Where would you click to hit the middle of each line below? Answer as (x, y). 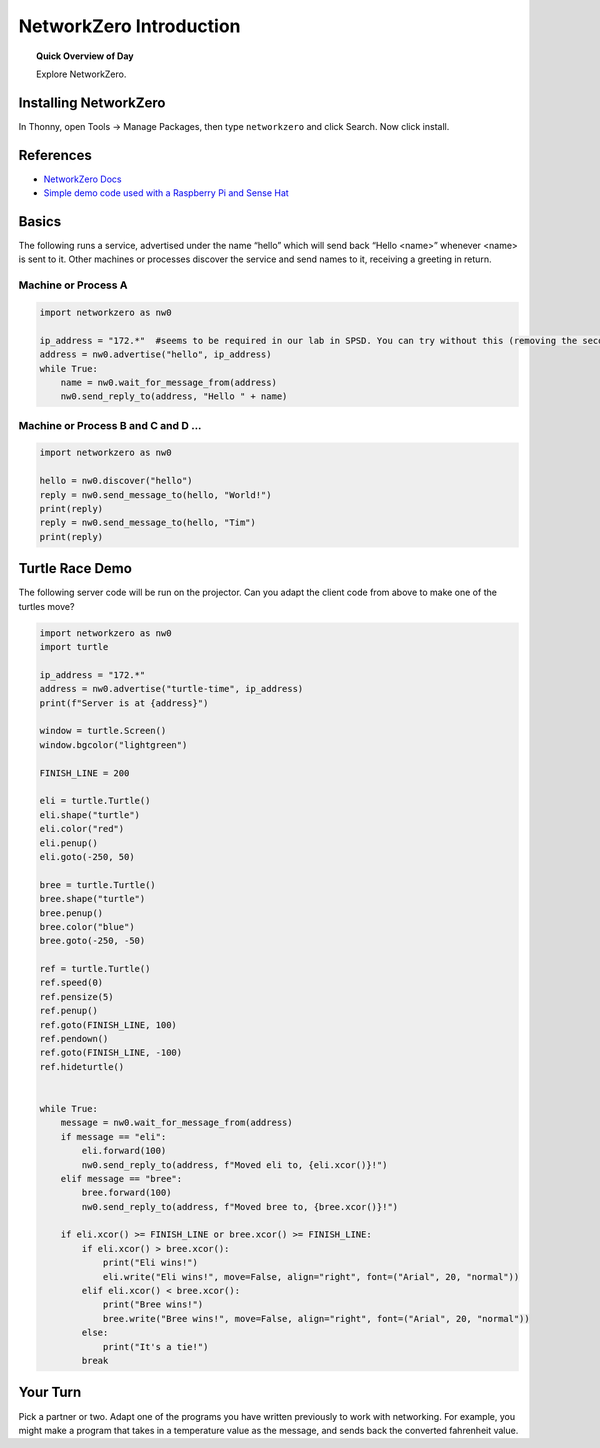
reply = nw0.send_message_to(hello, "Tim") (148, 523)
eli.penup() (69, 843)
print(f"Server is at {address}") (124, 703)
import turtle (74, 647)
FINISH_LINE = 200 (84, 773)
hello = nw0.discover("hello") (116, 481)
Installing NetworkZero (92, 102)
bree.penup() (71, 913)
